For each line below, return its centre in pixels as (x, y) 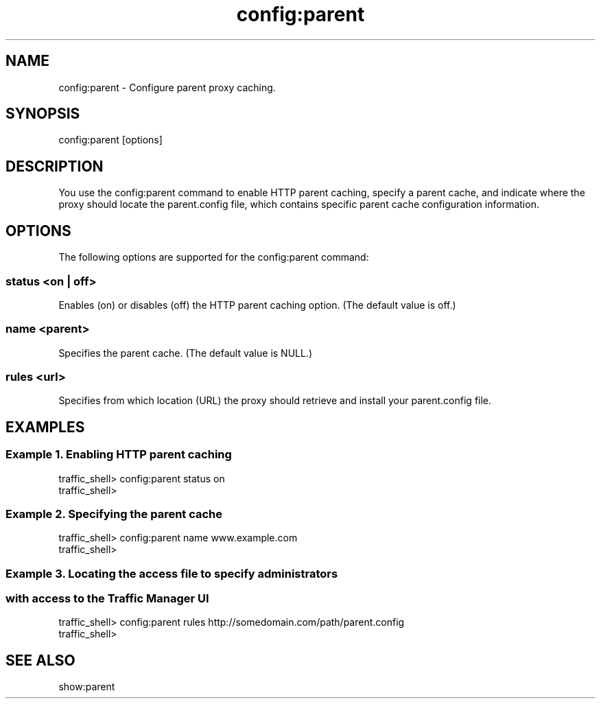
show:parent (87, 687)
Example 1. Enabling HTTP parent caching (119, 455)
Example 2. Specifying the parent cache (114, 514)
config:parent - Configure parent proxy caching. (167, 87)
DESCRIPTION (55, 166)
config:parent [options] (110, 140)
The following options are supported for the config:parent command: (214, 257)
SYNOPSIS (43, 114)
